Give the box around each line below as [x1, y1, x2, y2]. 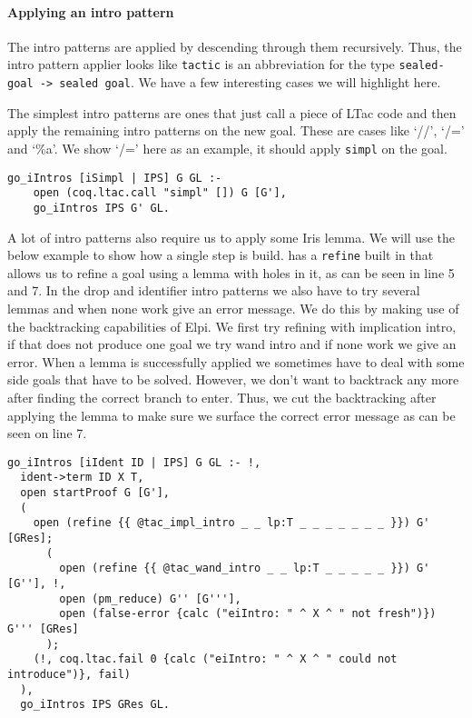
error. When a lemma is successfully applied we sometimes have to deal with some [7, 352, 465, 371]
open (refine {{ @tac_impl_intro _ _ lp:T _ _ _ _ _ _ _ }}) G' [33, 516, 430, 530]
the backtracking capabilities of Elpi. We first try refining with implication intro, [7, 316, 457, 335]
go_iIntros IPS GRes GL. [20, 698, 170, 712]
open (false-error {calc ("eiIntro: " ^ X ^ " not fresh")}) [59, 607, 437, 621]
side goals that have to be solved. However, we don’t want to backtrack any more [7, 370, 459, 389]
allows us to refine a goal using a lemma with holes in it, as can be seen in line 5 [7, 263, 455, 282]
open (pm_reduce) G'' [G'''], [59, 592, 241, 605]
